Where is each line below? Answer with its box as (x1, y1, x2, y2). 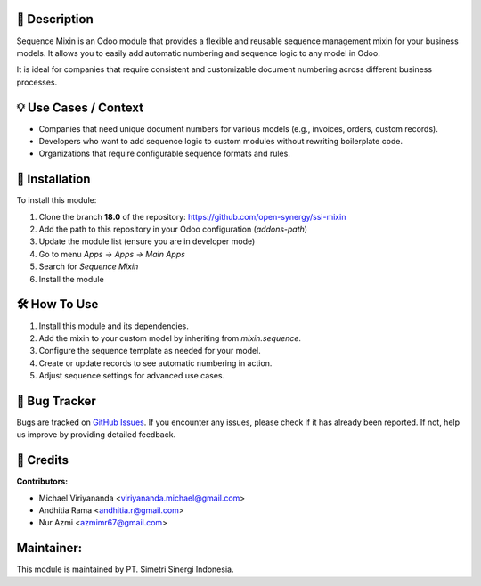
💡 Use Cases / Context (16, 100, 144, 115)
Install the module (38, 273, 104, 284)
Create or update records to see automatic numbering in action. (38, 357, 273, 369)
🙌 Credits (16, 452, 69, 468)
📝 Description (16, 12, 94, 27)
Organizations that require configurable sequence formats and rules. (38, 148, 291, 159)
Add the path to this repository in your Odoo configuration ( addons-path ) (38, 224, 307, 235)
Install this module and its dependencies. (38, 321, 189, 331)
